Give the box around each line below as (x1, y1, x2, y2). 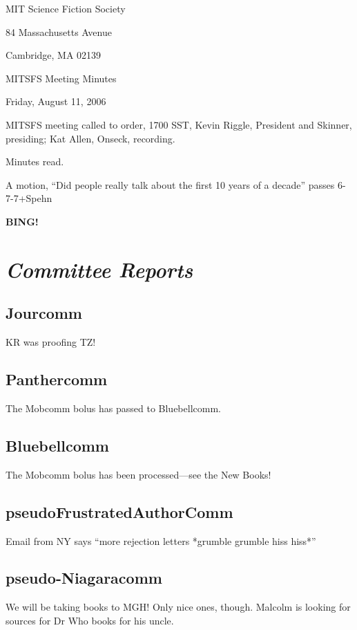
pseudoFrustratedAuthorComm (6, 501, 233, 522)
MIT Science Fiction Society (6, 1, 126, 15)
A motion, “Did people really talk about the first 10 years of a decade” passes (6, 177, 335, 192)
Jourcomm (6, 302, 82, 324)
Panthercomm (6, 369, 108, 390)
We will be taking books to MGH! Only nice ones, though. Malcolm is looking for (6, 600, 351, 614)
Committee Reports (6, 254, 193, 284)
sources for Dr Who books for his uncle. (6, 613, 174, 627)
